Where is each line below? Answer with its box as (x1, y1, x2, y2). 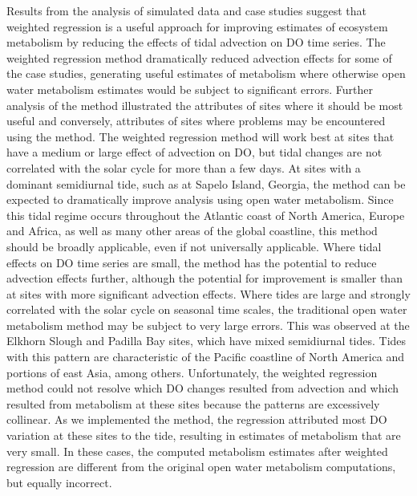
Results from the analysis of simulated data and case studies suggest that (6, 2, 366, 18)
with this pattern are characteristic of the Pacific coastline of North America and (6, 348, 405, 365)
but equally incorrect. (6, 474, 112, 490)
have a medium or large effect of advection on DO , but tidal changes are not (6, 144, 383, 161)
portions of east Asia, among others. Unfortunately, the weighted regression (6, 364, 378, 380)
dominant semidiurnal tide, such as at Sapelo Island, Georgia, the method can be (6, 175, 406, 192)
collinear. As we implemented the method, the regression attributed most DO (6, 411, 387, 428)
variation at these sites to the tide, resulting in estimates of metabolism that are (6, 427, 401, 444)
